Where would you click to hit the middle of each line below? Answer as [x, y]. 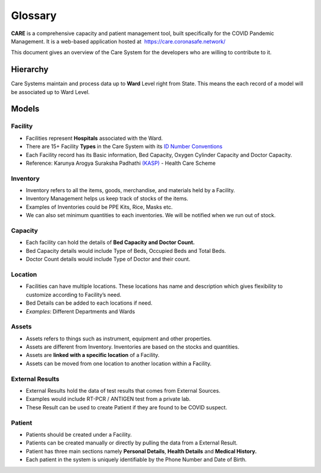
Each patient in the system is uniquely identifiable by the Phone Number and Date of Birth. [136, 460]
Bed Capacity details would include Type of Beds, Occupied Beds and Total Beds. [126, 250]
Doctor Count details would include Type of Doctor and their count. [108, 259]
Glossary [34, 15]
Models [25, 109]
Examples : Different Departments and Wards [81, 311]
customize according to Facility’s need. [74, 295]
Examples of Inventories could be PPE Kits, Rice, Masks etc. [99, 207]
